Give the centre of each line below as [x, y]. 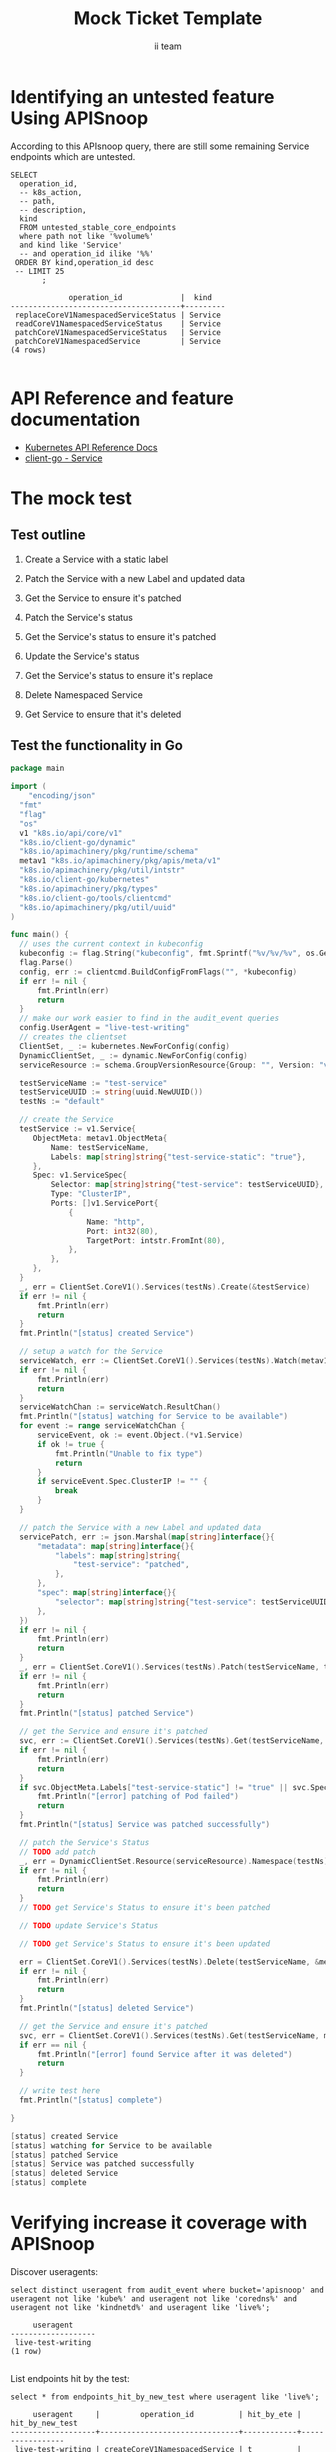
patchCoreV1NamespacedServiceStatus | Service [118, 332]
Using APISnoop [79, 118]
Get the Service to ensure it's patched [103, 598]
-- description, [53, 210]
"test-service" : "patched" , [131, 1565]
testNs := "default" [62, 1102]
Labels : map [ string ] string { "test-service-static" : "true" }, [178, 1157]
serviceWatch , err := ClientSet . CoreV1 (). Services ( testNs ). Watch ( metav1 [174, 1361]
